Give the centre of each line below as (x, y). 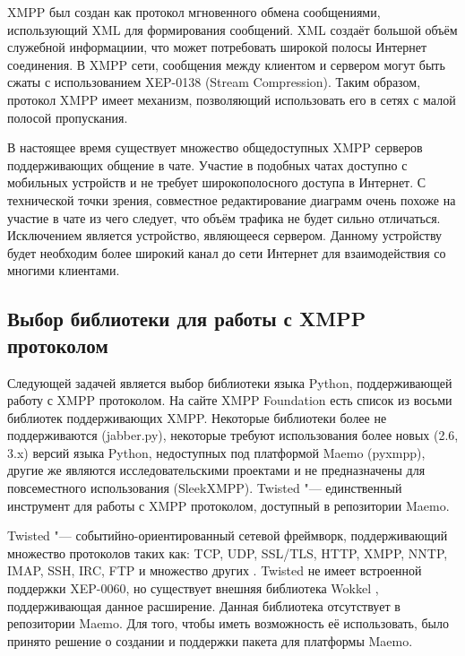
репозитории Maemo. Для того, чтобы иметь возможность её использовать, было (228, 623)
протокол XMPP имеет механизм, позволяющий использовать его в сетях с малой (232, 99)
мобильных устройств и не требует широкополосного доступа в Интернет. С (217, 182)
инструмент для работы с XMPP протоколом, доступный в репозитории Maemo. (228, 505)
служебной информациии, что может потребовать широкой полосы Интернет (217, 47)
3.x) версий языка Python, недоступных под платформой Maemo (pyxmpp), (216, 452)
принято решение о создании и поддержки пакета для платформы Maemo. (210, 640)
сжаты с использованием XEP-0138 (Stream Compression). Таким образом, (214, 82)
